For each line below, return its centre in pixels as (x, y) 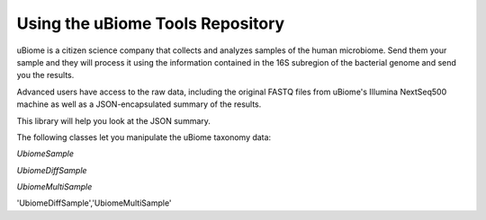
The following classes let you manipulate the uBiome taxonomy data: (144, 137)
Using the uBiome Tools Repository (151, 23)
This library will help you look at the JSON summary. (114, 120)
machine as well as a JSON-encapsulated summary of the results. (139, 104)
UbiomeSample (45, 154)
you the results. (45, 75)
